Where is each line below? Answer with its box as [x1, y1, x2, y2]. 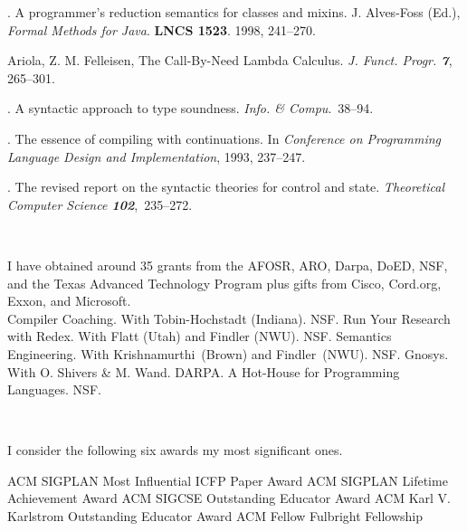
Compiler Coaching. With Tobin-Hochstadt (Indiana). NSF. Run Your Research [7, 308, 451, 327]
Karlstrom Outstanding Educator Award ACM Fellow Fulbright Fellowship [7, 507, 424, 526]
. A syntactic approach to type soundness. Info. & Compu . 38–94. [7, 99, 374, 118]
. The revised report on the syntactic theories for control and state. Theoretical [7, 177, 444, 196]
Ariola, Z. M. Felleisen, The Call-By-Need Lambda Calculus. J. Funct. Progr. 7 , [7, 51, 453, 70]
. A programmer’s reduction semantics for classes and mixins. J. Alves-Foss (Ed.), [7, 3, 461, 21]
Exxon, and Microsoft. [7, 291, 131, 310]
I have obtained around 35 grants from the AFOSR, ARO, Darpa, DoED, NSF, [7, 255, 448, 274]
